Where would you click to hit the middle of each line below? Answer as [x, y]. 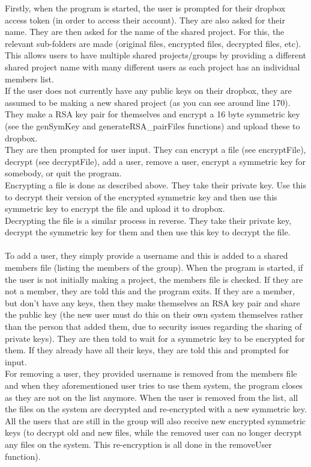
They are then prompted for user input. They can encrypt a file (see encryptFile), [155, 150]
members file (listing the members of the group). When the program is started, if [154, 268]
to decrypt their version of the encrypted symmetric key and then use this [141, 196]
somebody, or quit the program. [63, 173]
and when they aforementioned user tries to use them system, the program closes [154, 385]
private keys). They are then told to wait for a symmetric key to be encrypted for [155, 338]
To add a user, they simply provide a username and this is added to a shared [146, 255]
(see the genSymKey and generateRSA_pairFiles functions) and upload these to [152, 125]
